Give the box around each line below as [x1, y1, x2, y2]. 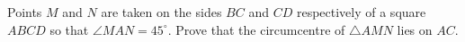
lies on [397, 20, 433, 38]
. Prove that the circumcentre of [167, 20, 345, 38]
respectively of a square [296, 3, 426, 21]
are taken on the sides [101, 3, 222, 21]
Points [7, 3, 42, 21]
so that [49, 20, 89, 38]
